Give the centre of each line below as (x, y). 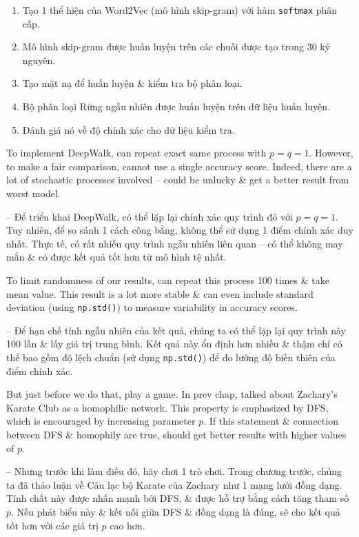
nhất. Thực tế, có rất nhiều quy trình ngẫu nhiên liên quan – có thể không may (175, 243)
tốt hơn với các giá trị (52, 525)
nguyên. (39, 60)
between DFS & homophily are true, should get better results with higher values (176, 435)
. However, (331, 153)
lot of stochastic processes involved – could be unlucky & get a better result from (178, 180)
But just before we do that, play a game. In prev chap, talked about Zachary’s (172, 394)
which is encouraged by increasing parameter (101, 421)
